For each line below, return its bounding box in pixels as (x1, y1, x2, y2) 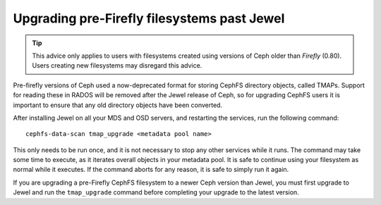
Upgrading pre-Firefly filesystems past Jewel (13, 11, 285, 26)
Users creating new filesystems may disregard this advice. (32, 61, 202, 70)
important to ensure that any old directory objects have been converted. (13, 101, 222, 109)
